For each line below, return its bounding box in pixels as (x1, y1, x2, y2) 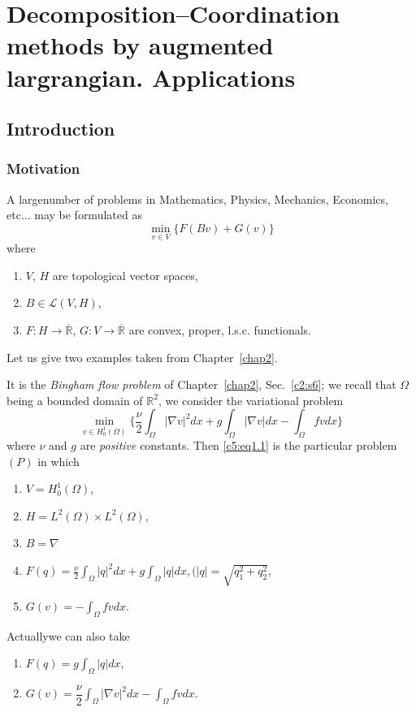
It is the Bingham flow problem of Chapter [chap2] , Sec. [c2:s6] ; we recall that (6, 376, 396, 393)
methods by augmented (6, 28, 274, 62)
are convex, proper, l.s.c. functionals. (128, 321, 312, 338)
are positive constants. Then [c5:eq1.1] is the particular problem (80, 437, 397, 454)
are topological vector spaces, (52, 266, 198, 283)
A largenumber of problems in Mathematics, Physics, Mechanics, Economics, (6, 190, 388, 207)
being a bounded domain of (6, 391, 143, 408)
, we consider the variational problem (158, 391, 344, 408)
